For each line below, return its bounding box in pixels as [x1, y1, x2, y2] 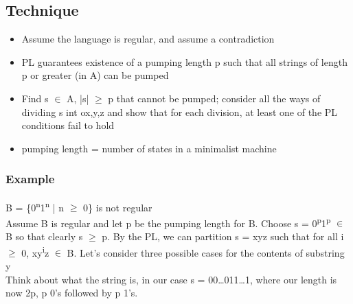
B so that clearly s [5, 229, 83, 244]
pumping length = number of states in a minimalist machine [21, 141, 277, 155]
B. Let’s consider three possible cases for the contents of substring [67, 245, 345, 259]
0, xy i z [21, 243, 49, 259]
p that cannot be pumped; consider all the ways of [108, 91, 321, 105]
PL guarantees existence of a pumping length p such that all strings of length [21, 54, 348, 69]
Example [5, 170, 55, 187]
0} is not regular [83, 200, 152, 214]
